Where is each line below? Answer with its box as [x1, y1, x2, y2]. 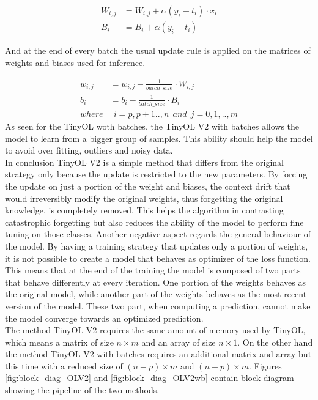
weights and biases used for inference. [5, 56, 146, 69]
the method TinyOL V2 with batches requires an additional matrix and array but [5, 347, 312, 360]
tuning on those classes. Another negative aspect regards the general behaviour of [5, 228, 311, 240]
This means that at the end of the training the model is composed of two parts [5, 264, 301, 276]
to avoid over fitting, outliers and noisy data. [5, 144, 173, 157]
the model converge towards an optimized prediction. [5, 311, 204, 324]
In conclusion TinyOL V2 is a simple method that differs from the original [5, 155, 284, 168]
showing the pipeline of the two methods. [5, 383, 160, 396]
